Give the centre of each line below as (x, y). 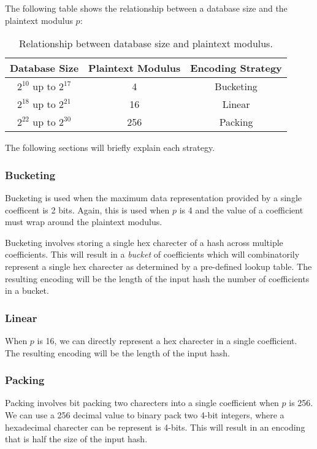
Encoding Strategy (236, 68)
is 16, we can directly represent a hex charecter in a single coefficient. (167, 340)
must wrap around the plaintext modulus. (84, 222)
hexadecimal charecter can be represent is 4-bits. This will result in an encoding (155, 427)
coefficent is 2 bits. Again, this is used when (87, 209)
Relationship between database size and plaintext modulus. (146, 44)
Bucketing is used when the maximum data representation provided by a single (153, 198)
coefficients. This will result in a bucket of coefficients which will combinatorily (152, 254)
